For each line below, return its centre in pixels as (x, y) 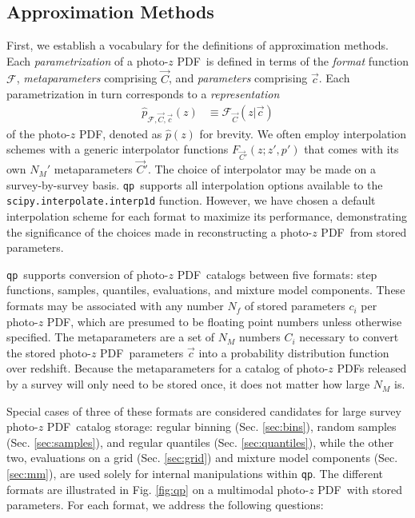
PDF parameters (142, 352)
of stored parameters (295, 306)
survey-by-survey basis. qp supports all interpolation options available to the (195, 184)
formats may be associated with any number (115, 306)
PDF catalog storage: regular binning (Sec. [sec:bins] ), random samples (221, 426)
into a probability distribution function (294, 352)
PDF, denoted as (120, 133)
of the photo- (38, 133)
